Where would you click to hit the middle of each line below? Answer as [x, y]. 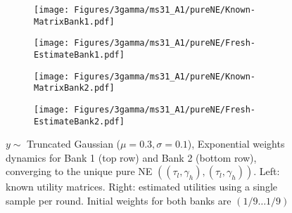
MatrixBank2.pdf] [74, 88]
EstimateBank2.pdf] [79, 121]
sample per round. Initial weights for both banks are [119, 201]
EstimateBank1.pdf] [79, 54]
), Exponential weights [236, 144]
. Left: [267, 171]
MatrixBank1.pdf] [74, 21]
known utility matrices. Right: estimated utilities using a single [142, 187]
